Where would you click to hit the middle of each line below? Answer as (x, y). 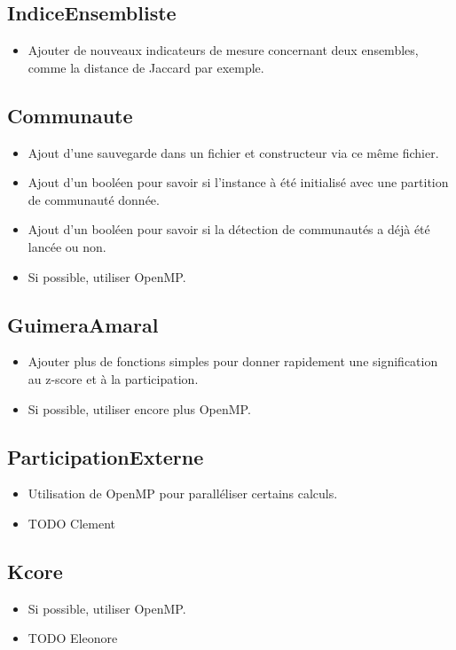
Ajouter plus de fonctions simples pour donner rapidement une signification (233, 361)
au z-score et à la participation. (113, 378)
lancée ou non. (67, 246)
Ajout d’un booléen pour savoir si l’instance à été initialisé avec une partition (238, 182)
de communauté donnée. (94, 199)
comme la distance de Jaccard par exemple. (146, 67)
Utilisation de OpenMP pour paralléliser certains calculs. (183, 493)
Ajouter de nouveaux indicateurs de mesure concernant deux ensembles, (223, 50)
